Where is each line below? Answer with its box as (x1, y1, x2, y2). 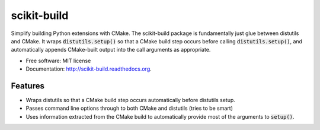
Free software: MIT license (25, 57, 91, 64)
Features (11, 81, 44, 91)
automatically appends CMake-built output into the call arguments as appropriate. (11, 46, 211, 53)
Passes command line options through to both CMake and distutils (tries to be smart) (25, 104, 233, 112)
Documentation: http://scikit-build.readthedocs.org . (25, 65, 152, 72)
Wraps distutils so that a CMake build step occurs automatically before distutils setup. (25, 97, 235, 104)
